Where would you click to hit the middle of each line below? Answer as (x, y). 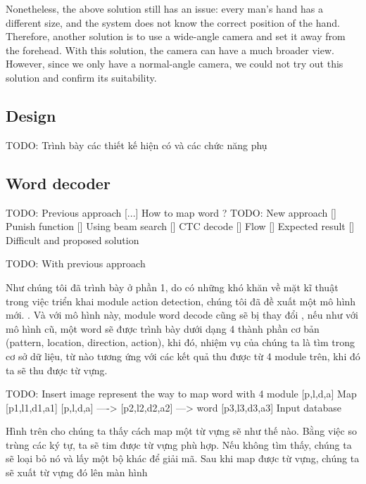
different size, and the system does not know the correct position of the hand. (173, 22)
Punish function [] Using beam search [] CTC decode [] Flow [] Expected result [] (180, 226)
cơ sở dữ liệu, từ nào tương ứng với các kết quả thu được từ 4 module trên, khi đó (183, 356)
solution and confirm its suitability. (81, 77)
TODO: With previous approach (76, 263)
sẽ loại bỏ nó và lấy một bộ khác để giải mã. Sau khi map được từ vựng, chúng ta (183, 458)
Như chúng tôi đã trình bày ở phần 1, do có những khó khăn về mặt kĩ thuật (172, 287)
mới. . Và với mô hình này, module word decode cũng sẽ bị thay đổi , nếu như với (182, 315)
